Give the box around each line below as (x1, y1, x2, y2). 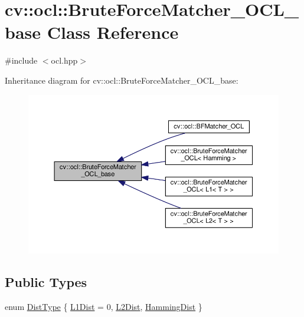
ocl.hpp (51, 54, 78, 67)
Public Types (5, 273, 87, 291)
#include (5, 54, 38, 67)
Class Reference (47, 20, 179, 44)
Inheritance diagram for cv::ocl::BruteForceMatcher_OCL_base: (5, 74, 238, 86)
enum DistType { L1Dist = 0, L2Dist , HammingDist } (5, 301, 202, 313)
